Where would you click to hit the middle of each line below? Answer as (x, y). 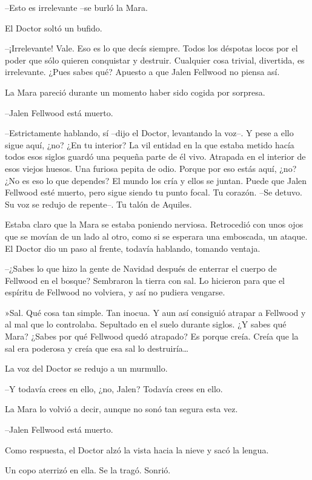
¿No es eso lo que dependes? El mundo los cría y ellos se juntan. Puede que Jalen (156, 180)
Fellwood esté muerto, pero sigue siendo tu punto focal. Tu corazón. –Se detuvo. (154, 192)
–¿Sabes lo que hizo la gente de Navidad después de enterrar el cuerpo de (141, 268)
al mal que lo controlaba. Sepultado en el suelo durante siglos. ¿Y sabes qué (146, 324)
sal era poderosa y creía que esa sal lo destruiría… (97, 348)
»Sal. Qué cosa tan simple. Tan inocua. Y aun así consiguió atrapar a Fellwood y (155, 312)
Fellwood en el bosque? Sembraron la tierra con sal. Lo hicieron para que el (145, 280)
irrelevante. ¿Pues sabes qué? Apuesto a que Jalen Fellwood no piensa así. (142, 72)
